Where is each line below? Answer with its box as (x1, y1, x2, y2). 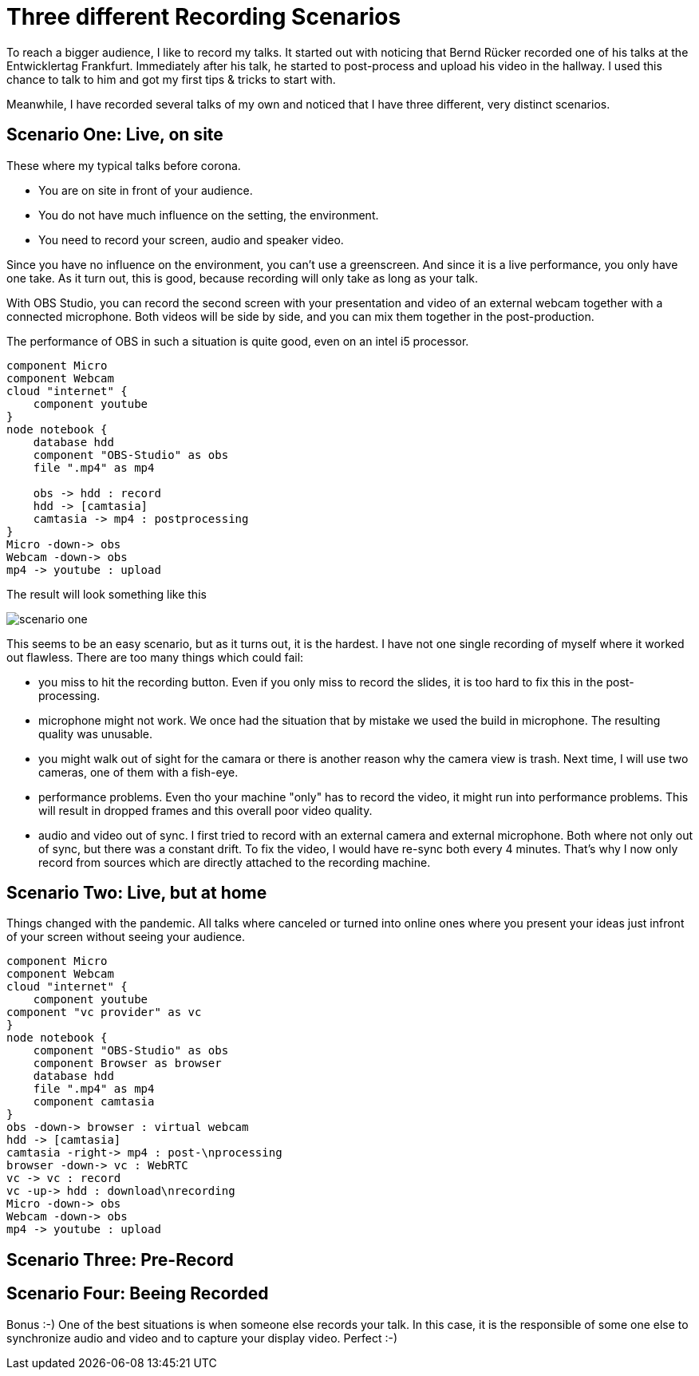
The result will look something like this (6, 587, 207, 601)
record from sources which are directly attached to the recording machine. (38, 855, 431, 869)
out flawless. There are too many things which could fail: (6, 650, 304, 664)
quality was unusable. (38, 726, 153, 741)
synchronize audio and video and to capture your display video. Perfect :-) (6, 1331, 398, 1345)
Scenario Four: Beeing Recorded (6, 1283, 269, 1304)
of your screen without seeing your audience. (6, 930, 245, 944)
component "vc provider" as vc (6, 1006, 202, 1019)
